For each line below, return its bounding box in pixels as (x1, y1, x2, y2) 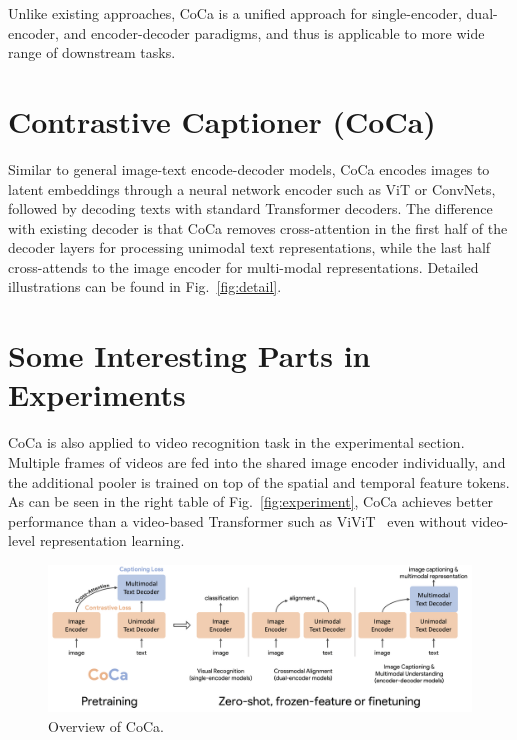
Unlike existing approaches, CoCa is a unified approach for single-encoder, (8, 3, 462, 23)
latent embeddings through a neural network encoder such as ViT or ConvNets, (8, 178, 496, 199)
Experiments (8, 374, 186, 415)
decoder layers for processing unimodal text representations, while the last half (8, 237, 491, 258)
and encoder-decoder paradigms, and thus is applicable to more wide (63, 22, 485, 43)
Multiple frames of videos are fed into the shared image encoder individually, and (8, 451, 506, 472)
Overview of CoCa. (48, 715, 164, 736)
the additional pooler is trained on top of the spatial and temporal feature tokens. (8, 471, 510, 492)
